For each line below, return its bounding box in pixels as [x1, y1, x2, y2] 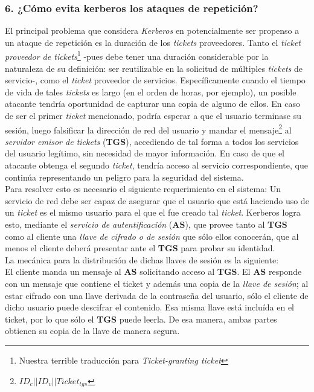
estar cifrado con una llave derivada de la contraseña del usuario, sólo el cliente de [5, 289, 309, 301]
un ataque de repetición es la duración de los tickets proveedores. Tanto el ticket [5, 36, 301, 48]
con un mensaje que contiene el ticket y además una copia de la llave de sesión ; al [5, 277, 309, 289]
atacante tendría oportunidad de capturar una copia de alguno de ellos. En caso [5, 97, 300, 110]
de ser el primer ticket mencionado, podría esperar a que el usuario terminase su [5, 109, 301, 122]
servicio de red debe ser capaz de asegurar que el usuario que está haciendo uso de [5, 194, 309, 207]
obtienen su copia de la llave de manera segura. [5, 324, 180, 337]
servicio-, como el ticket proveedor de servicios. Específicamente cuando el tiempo [5, 74, 306, 86]
